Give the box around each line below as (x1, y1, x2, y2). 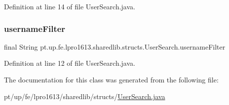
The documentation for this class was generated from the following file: (4, 75, 219, 84)
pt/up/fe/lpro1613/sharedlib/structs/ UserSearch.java (4, 91, 165, 101)
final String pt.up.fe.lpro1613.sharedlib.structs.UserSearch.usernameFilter (4, 41, 226, 52)
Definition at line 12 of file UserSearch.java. (4, 58, 135, 68)
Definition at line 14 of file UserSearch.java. (4, 1, 135, 11)
